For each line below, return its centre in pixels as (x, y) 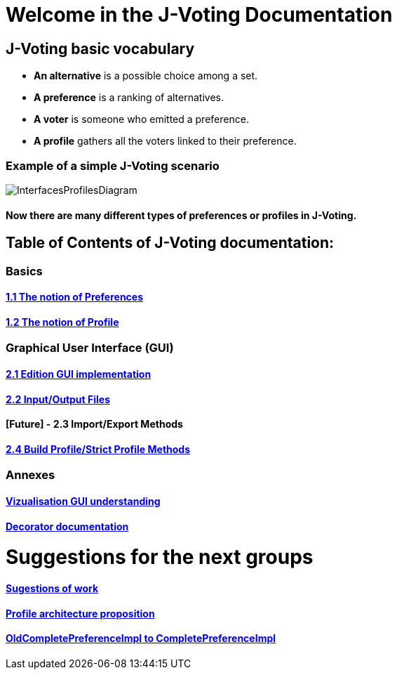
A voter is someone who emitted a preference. (141, 119)
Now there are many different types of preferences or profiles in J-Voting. (181, 215)
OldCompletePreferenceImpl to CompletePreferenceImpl (141, 638)
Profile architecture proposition (80, 613)
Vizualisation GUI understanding (83, 502)
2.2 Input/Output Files (58, 399)
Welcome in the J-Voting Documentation (199, 15)
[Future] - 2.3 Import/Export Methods (94, 424)
